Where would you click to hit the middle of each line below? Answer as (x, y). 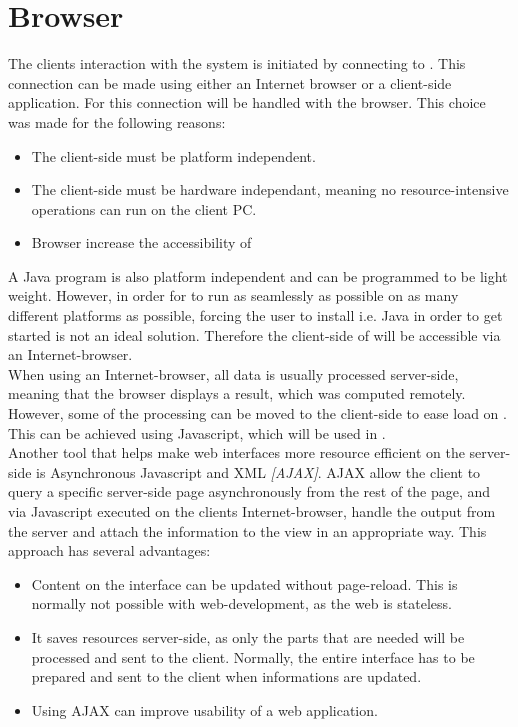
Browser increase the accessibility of (141, 242)
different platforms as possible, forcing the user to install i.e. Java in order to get (255, 315)
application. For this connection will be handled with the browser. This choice (247, 102)
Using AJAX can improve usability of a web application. (204, 709)
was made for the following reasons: (117, 121)
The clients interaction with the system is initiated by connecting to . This (237, 63)
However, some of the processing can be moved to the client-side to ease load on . (257, 413)
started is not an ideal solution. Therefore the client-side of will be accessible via (254, 334)
